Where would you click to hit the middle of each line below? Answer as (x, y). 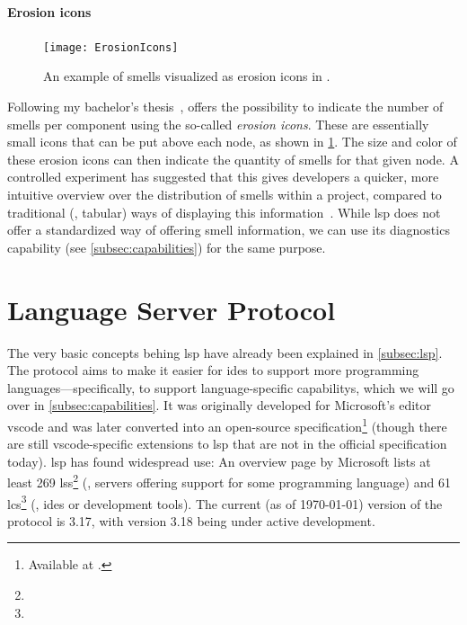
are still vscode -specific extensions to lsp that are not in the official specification (227, 444)
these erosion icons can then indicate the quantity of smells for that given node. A (233, 159)
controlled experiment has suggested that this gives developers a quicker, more (223, 177)
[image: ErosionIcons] (111, 47)
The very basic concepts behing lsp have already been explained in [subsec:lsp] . (225, 352)
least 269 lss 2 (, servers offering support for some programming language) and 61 (229, 481)
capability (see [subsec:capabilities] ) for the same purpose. (167, 247)
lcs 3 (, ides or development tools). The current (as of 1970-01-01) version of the (225, 502)
